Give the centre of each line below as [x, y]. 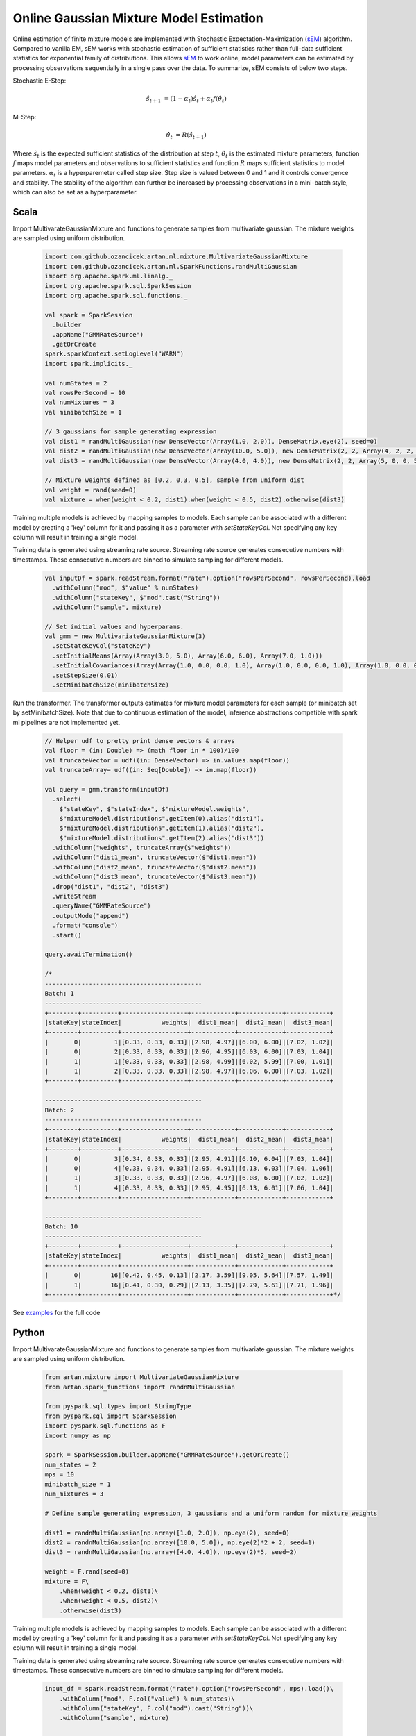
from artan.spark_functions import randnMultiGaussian [140, 1387]
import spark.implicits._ [89, 364]
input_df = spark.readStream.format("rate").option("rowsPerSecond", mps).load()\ [189, 1689]
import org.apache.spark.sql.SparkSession [118, 286]
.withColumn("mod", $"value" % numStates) [125, 588]
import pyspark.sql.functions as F [105, 1426]
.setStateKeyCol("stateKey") [102, 646]
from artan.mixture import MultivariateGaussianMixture [142, 1377]
